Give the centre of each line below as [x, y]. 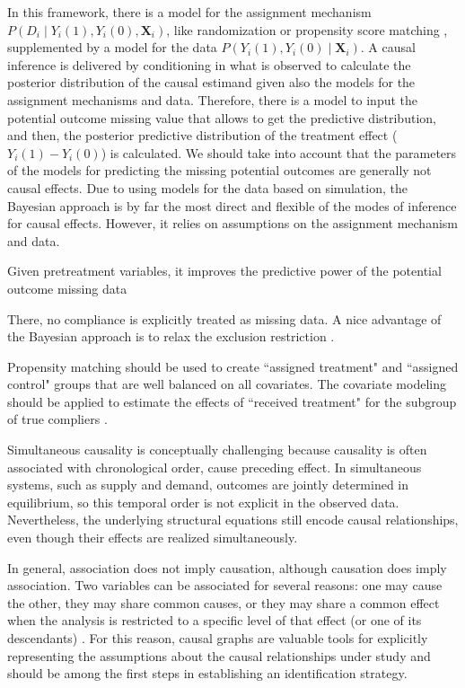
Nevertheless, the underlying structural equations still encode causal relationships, [233, 520]
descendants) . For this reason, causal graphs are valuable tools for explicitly [218, 638]
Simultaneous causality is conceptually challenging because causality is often [217, 450]
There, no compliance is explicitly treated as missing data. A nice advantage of [224, 318]
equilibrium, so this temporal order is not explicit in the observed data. [203, 502]
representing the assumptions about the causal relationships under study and [219, 655]
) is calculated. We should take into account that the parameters [279, 152]
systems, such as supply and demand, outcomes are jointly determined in [208, 485]
